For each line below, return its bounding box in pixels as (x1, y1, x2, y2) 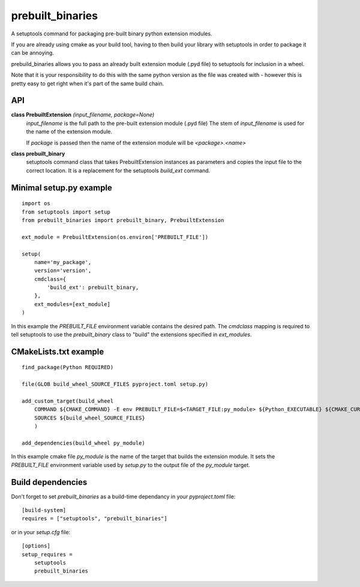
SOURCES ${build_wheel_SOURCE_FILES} (34, 414, 145, 421)
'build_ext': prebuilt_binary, (47, 284, 139, 291)
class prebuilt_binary (11, 150, 65, 157)
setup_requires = (22, 551, 73, 558)
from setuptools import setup (22, 208, 111, 215)
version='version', (34, 267, 92, 274)
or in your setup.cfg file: (11, 528, 71, 535)
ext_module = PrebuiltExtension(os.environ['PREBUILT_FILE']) (22, 233, 209, 240)
